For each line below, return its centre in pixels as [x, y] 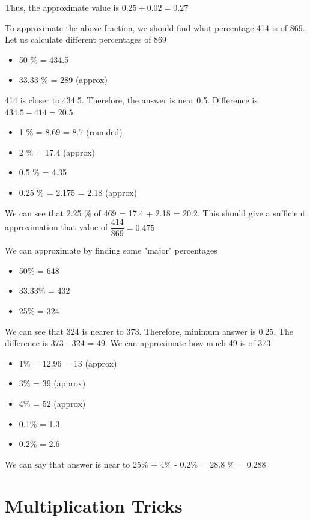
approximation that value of [56, 227]
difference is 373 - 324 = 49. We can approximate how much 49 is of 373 [138, 343]
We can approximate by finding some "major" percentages [111, 250]
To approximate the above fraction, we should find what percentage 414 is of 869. [155, 27]
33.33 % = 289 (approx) [63, 80]
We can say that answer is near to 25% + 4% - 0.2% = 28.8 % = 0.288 [135, 464]
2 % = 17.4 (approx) [57, 152]
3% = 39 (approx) [52, 383]
